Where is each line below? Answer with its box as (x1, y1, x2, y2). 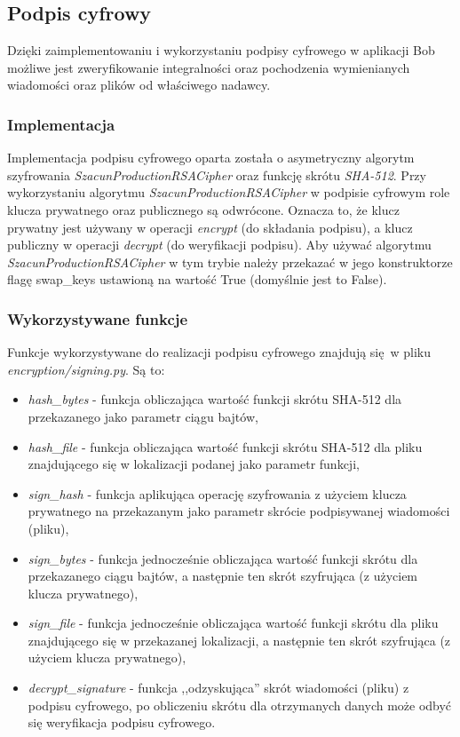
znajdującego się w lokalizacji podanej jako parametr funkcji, (28, 455, 360, 473)
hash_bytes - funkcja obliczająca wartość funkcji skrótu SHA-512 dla (28, 390, 402, 408)
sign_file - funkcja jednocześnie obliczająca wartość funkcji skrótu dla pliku (28, 614, 439, 632)
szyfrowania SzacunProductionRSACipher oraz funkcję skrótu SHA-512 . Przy (7, 165, 426, 184)
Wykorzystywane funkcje (7, 307, 188, 329)
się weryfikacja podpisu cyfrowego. (28, 713, 216, 732)
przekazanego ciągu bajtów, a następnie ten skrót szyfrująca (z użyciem (28, 567, 418, 585)
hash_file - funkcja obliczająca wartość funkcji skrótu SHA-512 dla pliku (28, 437, 423, 456)
